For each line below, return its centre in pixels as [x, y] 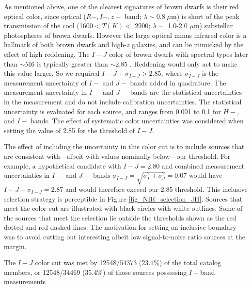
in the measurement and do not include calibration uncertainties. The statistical [123, 101]
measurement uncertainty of [45, 82]
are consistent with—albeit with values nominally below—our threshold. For [117, 156]
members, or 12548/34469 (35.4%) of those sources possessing [95, 272]
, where [172, 73]
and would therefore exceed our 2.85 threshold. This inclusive [157, 189]
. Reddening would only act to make [183, 63]
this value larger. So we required [52, 73]
